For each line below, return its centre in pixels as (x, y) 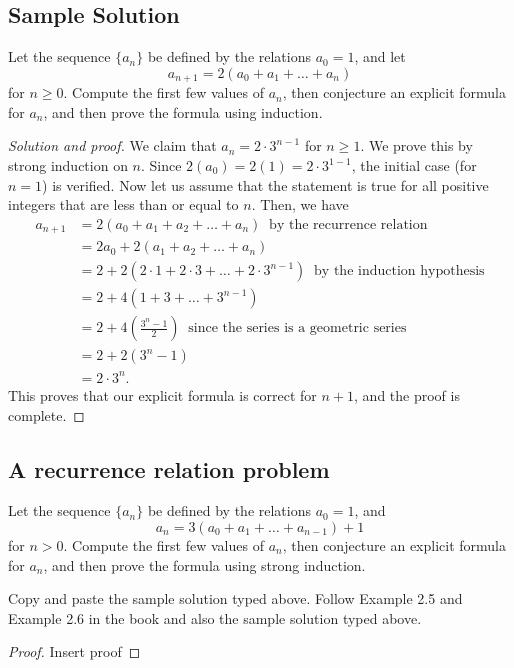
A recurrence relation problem (169, 468)
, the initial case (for (414, 165)
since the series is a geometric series (297, 328)
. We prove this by (416, 145)
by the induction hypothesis (399, 271)
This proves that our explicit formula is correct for (162, 394)
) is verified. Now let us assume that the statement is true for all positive (265, 184)
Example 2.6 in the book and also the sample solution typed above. (215, 617)
